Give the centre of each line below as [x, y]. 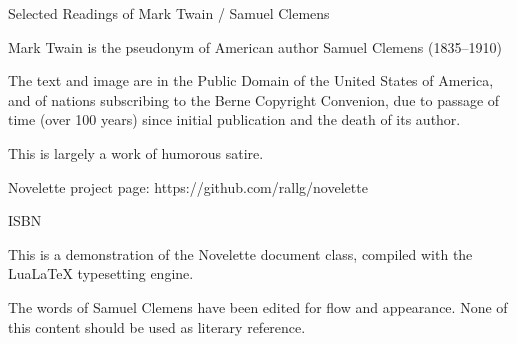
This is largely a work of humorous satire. [136, 152]
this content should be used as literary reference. [157, 326]
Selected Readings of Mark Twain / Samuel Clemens [169, 13]
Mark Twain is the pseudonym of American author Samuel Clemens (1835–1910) [255, 46]
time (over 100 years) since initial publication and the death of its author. [234, 119]
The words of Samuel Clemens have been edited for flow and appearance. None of [258, 306]
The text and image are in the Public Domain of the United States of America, [251, 80]
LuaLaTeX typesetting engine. [101, 273]
